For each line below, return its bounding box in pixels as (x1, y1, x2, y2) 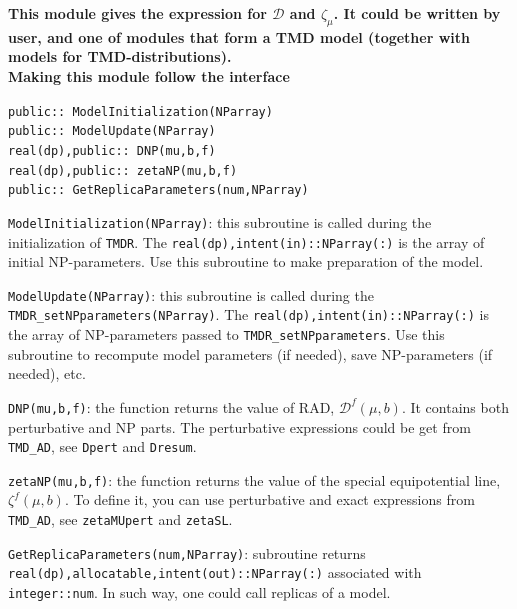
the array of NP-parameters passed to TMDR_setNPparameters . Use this (8, 324, 445, 345)
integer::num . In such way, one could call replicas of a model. (8, 582, 391, 603)
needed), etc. (8, 363, 86, 384)
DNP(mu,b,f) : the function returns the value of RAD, (8, 396, 335, 417)
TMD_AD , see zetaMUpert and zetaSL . (8, 509, 233, 530)
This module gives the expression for (8, 3, 267, 23)
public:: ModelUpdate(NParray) (8, 124, 216, 139)
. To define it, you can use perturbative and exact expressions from (64, 489, 475, 510)
